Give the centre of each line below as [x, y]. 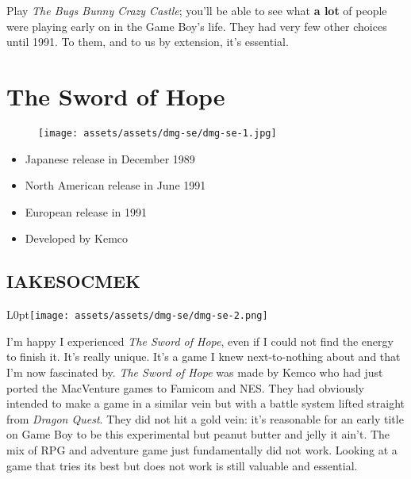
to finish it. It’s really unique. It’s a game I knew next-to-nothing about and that [204, 356]
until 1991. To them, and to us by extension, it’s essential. [148, 42]
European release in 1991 [86, 211]
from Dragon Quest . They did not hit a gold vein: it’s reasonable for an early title [205, 418]
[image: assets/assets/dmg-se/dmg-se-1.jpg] [157, 133]
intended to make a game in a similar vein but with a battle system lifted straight [206, 403]
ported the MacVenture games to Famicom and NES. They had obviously [185, 387]
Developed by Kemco [77, 238]
